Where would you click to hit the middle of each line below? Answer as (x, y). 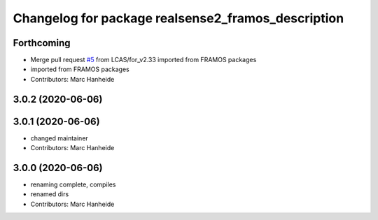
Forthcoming (42, 43)
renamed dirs (50, 194)
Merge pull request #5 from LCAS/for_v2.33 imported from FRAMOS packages (143, 60)
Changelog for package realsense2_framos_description (178, 18)
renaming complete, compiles (73, 184)
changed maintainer (59, 138)
